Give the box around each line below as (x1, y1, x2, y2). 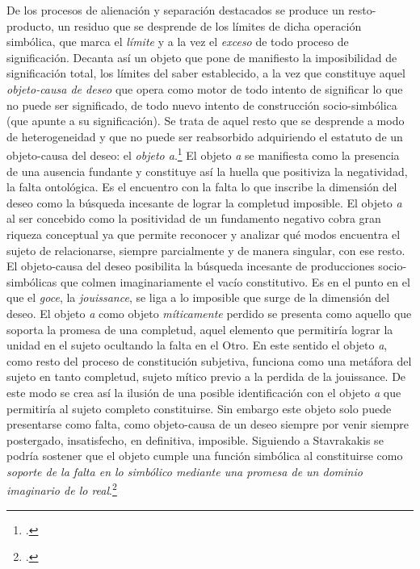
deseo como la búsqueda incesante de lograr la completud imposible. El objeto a (6, 194, 402, 211)
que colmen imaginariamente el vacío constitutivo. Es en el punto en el (61, 273, 410, 290)
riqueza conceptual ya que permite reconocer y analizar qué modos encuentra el (6, 225, 401, 242)
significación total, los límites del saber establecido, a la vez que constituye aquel (6, 65, 405, 82)
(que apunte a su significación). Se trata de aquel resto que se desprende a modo (6, 112, 405, 129)
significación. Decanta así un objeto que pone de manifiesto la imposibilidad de (6, 48, 397, 65)
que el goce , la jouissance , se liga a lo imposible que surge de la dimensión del (6, 289, 390, 306)
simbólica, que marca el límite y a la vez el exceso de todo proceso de (6, 33, 349, 50)
